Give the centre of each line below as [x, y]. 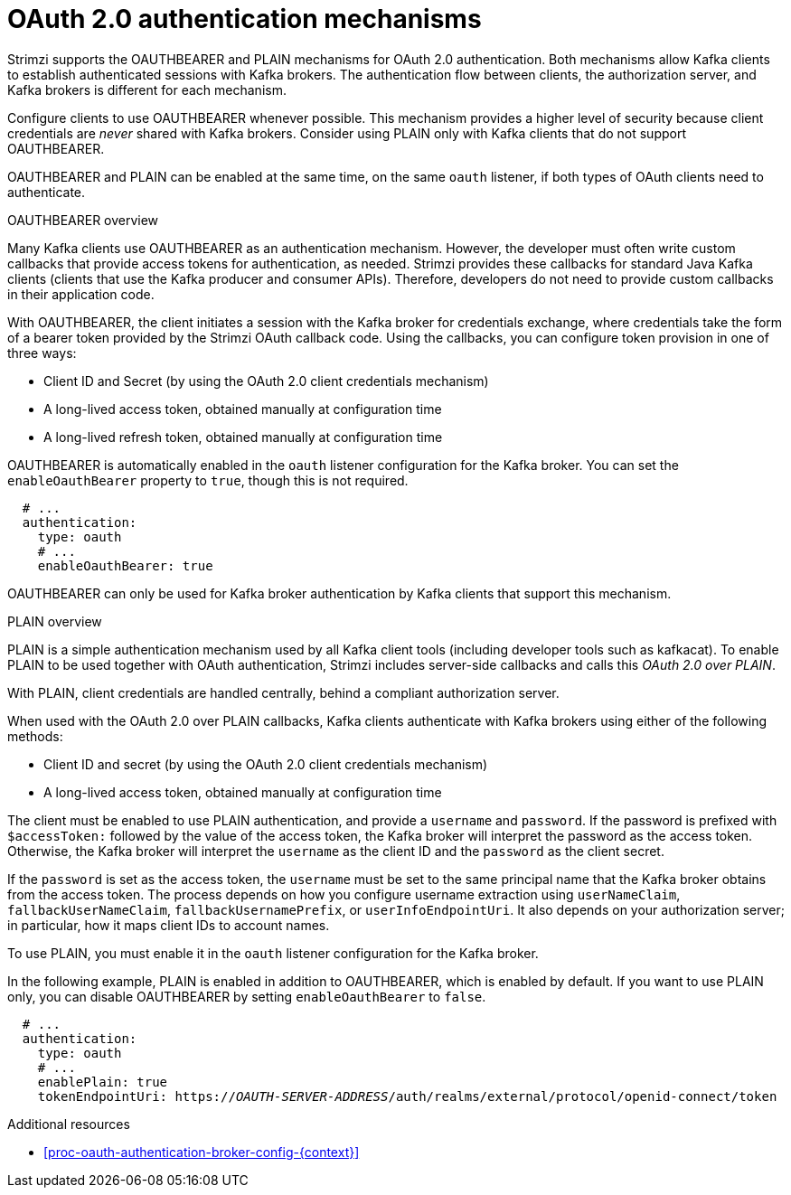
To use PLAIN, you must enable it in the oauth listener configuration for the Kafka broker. [273, 953]
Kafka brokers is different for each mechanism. [147, 89]
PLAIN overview [55, 621]
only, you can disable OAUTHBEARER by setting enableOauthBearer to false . [247, 996]
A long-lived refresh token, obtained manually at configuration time [243, 437]
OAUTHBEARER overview [83, 220]
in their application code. [81, 294]
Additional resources [69, 1124]
